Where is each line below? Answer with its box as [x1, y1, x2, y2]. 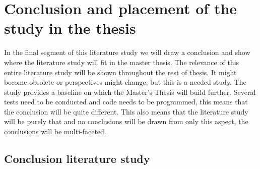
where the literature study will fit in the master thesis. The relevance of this [4, 57, 239, 67]
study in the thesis [4, 18, 136, 38]
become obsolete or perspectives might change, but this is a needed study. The [4, 77, 246, 87]
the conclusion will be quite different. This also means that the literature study [4, 106, 248, 117]
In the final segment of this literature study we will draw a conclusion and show [4, 47, 250, 58]
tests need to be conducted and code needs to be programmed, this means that [4, 96, 248, 107]
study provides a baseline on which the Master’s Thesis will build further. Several [4, 86, 256, 97]
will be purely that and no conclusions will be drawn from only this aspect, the [4, 116, 248, 127]
